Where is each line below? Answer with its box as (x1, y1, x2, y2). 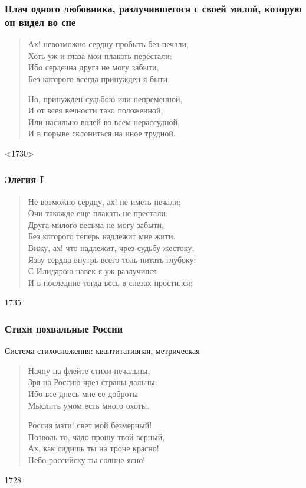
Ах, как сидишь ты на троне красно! (28, 442, 159, 454)
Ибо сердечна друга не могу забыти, (28, 61, 159, 73)
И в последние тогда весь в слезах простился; (28, 276, 193, 288)
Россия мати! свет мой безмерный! (28, 419, 152, 431)
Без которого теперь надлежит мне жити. (28, 230, 176, 242)
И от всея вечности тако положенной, (28, 104, 163, 116)
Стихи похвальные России (5, 321, 123, 336)
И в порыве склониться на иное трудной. (28, 127, 176, 139)
